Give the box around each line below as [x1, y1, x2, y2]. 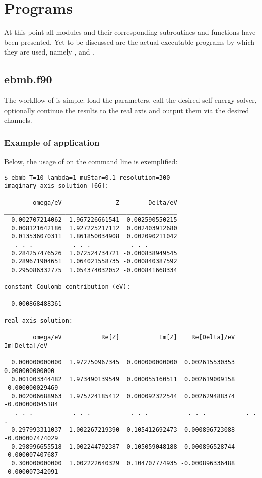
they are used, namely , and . [4, 46, 95, 57]
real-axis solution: [4, 316, 73, 324]
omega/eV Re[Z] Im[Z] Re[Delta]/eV [33, 334, 235, 341]
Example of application [4, 136, 100, 148]
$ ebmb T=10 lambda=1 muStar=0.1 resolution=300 [4, 174, 170, 181]
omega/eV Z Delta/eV [33, 199, 177, 206]
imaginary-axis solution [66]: [4, 182, 109, 190]
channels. [4, 115, 32, 125]
